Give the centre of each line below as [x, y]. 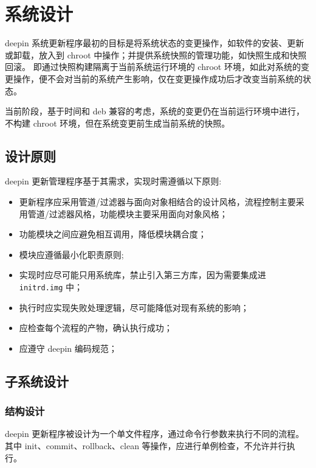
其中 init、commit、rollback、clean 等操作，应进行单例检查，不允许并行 [146, 446]
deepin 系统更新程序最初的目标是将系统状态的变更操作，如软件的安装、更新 [155, 43]
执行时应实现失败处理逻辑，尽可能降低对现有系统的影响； [134, 307]
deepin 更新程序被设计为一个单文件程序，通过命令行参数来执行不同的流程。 [155, 434]
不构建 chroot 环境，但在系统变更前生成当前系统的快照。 [118, 123]
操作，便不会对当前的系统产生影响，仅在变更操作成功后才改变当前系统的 [158, 78]
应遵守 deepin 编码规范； [68, 348]
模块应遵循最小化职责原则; [71, 254]
